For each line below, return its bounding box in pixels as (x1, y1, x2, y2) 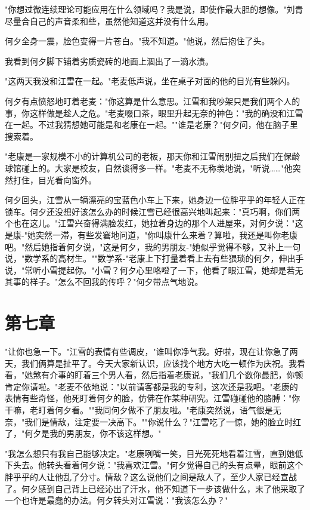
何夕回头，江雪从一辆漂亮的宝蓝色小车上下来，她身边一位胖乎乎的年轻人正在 (5, 193, 305, 206)
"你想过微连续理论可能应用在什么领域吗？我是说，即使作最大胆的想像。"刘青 (5, 3, 303, 15)
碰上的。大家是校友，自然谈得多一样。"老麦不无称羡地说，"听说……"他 (21, 161, 293, 174)
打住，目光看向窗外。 (13, 173, 97, 186)
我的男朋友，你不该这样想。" (49, 427, 162, 440)
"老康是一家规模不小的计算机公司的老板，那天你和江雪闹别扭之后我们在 (5, 150, 284, 162)
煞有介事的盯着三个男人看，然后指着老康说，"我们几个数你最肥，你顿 (33, 368, 303, 381)
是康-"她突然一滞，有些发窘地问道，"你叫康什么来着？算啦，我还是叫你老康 (5, 228, 298, 241)
